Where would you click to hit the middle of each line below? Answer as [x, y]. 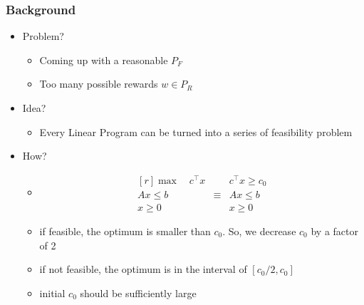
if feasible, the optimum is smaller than [125, 231]
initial [52, 293]
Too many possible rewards [99, 84]
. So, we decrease [259, 231]
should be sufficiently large [138, 293]
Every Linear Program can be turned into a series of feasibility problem [196, 131]
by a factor [334, 231]
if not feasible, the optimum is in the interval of [143, 269]
